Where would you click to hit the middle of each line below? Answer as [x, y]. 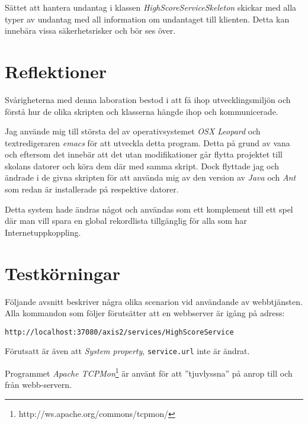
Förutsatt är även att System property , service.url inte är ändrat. [127, 351]
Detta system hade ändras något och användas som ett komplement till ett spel [149, 209]
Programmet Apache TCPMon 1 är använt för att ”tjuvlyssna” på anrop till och [149, 372]
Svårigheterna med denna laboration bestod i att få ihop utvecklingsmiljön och [148, 99]
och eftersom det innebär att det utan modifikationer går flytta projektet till [144, 154]
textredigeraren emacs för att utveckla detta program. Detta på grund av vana [147, 142]
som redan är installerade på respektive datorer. [92, 189]
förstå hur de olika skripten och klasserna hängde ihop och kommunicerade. [142, 111]
